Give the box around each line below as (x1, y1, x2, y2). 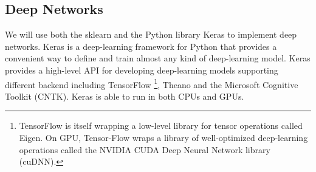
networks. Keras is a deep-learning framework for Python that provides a (5, 40, 277, 52)
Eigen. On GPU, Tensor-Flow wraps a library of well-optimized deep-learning (19, 131, 308, 144)
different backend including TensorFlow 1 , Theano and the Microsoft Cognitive (5, 76, 298, 91)
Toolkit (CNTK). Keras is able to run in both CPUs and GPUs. (5, 89, 244, 102)
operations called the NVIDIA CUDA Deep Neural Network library (19, 143, 270, 156)
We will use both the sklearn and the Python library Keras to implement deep (5, 28, 297, 41)
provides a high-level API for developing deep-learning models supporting (5, 63, 278, 76)
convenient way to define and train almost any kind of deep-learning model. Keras (5, 52, 311, 64)
